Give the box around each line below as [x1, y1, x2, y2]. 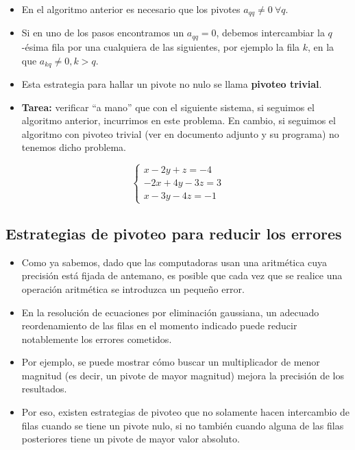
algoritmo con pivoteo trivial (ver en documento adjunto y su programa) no [21, 126, 339, 141]
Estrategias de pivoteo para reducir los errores [5, 222, 342, 244]
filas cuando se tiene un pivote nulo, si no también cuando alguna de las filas [21, 418, 344, 432]
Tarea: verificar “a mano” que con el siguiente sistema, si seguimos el [21, 99, 315, 114]
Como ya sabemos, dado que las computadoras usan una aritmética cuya [21, 254, 328, 269]
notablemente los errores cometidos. [21, 331, 172, 346]
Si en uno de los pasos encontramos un [21, 25, 184, 40]
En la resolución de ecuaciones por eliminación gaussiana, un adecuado [21, 305, 319, 319]
